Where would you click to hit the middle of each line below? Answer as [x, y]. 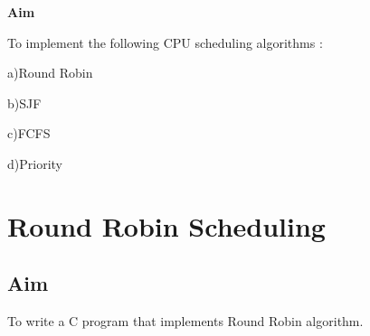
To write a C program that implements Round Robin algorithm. [185, 321]
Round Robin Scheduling [166, 225]
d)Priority [35, 163]
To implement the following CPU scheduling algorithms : [165, 42]
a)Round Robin [50, 73]
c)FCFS [29, 133]
